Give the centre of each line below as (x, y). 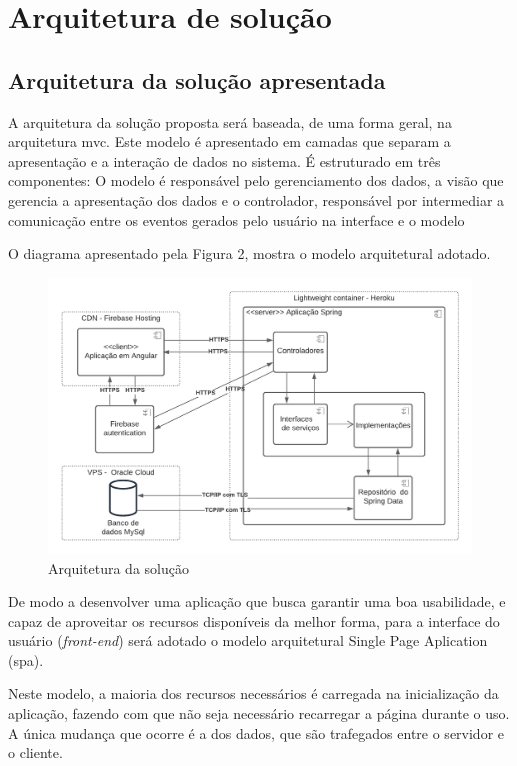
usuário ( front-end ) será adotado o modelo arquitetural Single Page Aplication (248, 640)
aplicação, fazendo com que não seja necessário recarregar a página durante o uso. (259, 713)
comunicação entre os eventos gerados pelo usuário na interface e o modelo (236, 219)
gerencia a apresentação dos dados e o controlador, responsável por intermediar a (256, 199)
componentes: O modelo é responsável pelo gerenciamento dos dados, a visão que (256, 180)
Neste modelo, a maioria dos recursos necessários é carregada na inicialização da (253, 693)
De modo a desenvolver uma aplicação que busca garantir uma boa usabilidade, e (257, 601)
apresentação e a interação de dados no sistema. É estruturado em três (224, 160)
